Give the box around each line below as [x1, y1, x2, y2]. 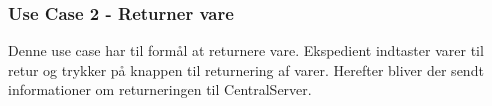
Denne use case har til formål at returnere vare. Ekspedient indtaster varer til [8, 40, 484, 61]
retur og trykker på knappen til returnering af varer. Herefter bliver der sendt [8, 59, 484, 80]
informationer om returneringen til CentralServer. [8, 79, 312, 100]
